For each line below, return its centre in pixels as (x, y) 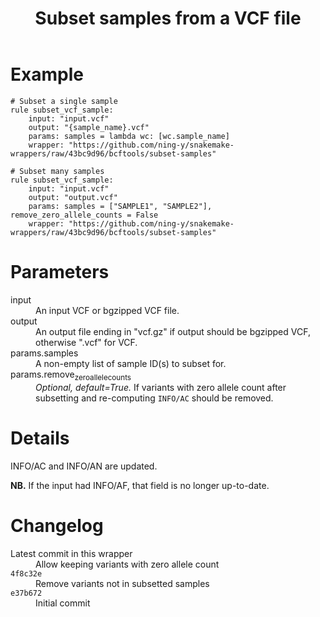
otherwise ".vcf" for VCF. (86, 342)
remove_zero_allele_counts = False (84, 215)
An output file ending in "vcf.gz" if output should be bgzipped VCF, (173, 331)
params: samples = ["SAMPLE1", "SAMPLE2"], (120, 206)
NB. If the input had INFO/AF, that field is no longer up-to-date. (140, 485)
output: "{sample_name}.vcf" (89, 127)
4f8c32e (26, 573)
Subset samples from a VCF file (168, 18)
